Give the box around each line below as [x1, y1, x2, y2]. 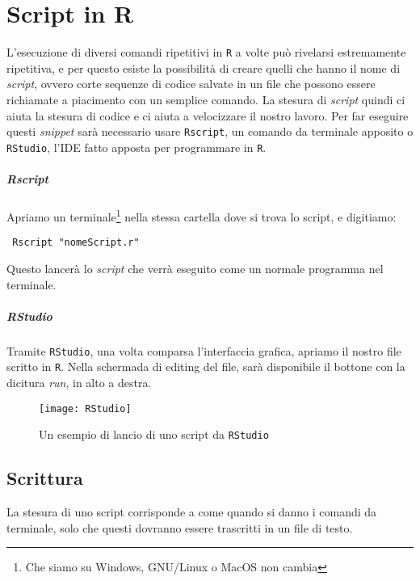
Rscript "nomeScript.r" [12, 237, 140, 249]
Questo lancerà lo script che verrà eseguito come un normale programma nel [6, 259, 384, 276]
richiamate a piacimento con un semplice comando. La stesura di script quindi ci [6, 91, 405, 107]
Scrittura [6, 465, 83, 490]
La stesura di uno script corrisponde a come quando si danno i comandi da [6, 503, 377, 520]
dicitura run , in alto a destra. [6, 374, 152, 390]
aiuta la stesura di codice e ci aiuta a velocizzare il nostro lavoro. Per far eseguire [6, 107, 409, 124]
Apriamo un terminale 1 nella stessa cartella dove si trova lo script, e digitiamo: [6, 206, 397, 225]
